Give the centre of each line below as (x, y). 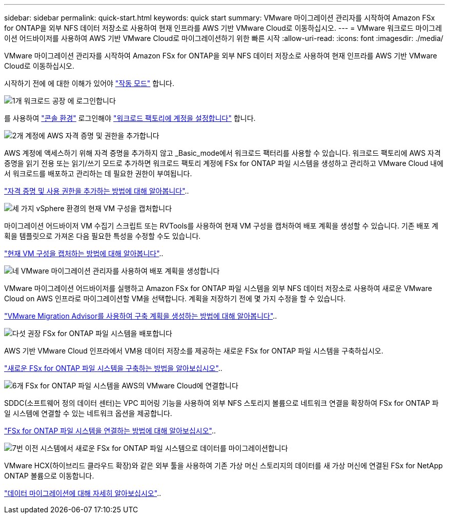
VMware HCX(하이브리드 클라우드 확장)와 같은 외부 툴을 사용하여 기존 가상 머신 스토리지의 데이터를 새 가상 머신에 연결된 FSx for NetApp (223, 465)
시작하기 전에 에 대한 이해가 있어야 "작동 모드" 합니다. (89, 83)
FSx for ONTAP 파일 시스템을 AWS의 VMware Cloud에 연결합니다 (132, 386)
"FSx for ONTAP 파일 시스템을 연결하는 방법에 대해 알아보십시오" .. (110, 431)
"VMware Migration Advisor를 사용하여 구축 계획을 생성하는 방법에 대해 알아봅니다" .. (141, 316)
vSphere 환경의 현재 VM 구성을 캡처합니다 (104, 208)
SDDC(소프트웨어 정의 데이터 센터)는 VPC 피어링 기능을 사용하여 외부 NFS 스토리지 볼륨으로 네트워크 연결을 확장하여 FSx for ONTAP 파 (221, 403)
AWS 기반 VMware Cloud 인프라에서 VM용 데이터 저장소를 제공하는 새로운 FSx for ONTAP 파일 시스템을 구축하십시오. (194, 351)
